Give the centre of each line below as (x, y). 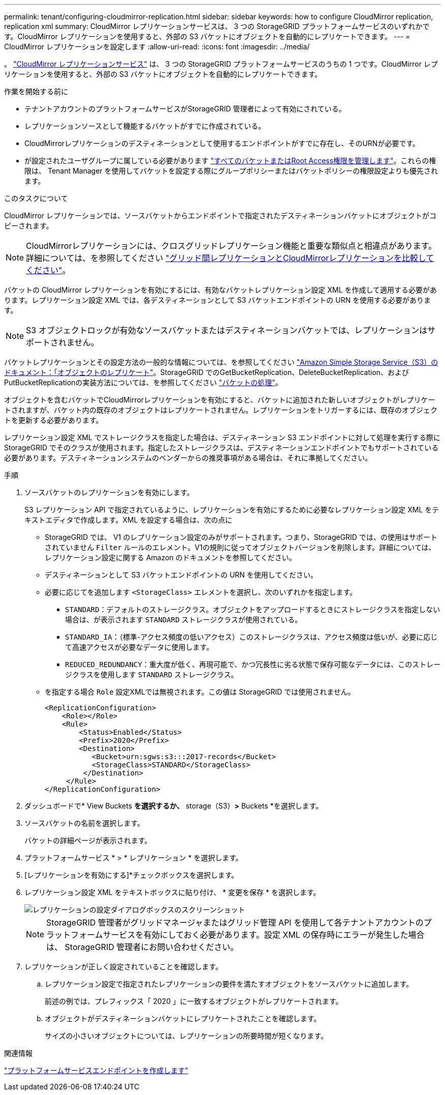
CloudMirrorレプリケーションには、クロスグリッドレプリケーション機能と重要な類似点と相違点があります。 (231, 246)
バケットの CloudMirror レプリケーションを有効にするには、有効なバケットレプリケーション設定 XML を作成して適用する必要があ (221, 290)
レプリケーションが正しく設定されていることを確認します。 (123, 967)
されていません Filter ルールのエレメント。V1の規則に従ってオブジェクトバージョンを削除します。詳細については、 (240, 547)
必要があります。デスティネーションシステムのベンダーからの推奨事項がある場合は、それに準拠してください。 (188, 458)
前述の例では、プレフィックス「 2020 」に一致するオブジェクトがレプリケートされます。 (194, 1001)
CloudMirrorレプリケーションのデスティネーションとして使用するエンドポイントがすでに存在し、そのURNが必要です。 (222, 143)
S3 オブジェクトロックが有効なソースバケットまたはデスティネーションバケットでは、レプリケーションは (227, 330)
